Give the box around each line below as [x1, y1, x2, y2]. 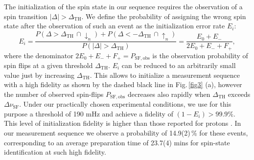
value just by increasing [4, 69, 75, 80]
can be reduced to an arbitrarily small [121, 60, 236, 70]
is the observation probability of [152, 50, 248, 60]
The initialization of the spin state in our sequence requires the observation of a [4, 1, 243, 11]
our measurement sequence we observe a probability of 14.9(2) [4, 128, 190, 138]
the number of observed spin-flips [4, 89, 104, 99]
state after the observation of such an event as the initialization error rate [4, 21, 225, 31]
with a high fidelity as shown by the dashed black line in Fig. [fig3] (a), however [4, 79, 242, 90]
